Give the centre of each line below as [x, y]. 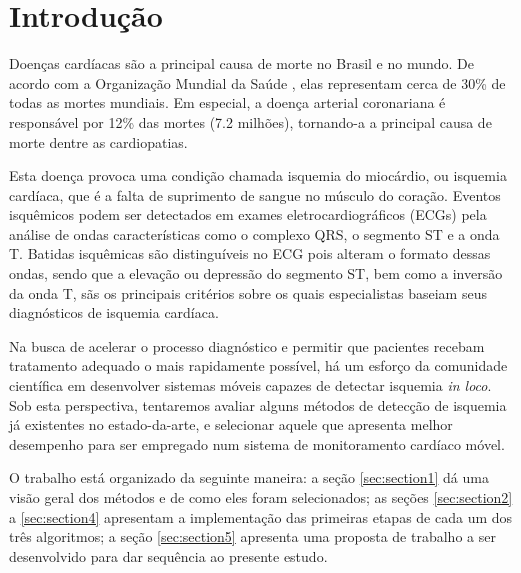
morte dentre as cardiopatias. [98, 141]
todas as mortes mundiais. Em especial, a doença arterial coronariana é [227, 102]
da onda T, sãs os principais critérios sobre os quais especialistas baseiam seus [248, 292]
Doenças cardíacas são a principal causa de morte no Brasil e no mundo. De [242, 63]
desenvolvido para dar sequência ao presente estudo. [168, 555]
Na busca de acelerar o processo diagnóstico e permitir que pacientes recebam [247, 345]
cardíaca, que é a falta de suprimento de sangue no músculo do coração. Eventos [255, 194]
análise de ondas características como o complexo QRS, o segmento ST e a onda [254, 233]
